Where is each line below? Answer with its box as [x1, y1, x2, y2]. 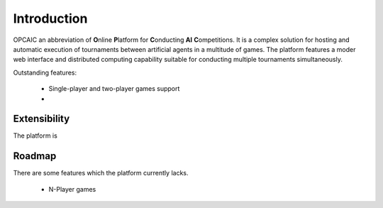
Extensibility [13, 113, 70, 125]
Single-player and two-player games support [48, 84, 180, 93]
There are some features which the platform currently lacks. [13, 169, 189, 177]
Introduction [13, 11, 88, 26]
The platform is [13, 131, 58, 140]
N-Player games [48, 185, 96, 193]
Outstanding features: [13, 68, 77, 77]
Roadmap [13, 150, 57, 163]
